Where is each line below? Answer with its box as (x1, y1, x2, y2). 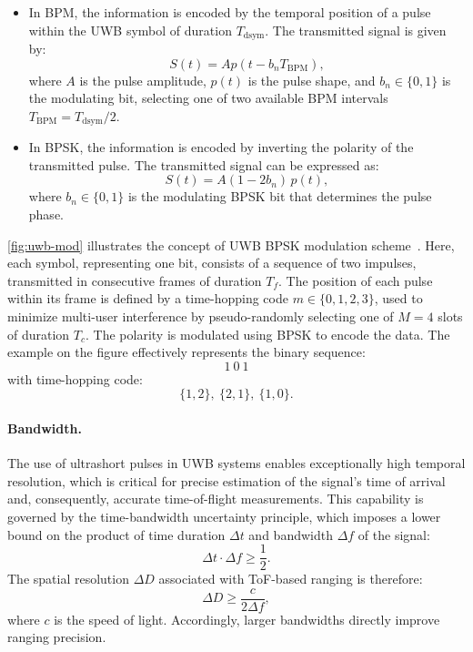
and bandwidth (248, 525, 333, 544)
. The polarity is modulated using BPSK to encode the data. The (86, 324, 450, 343)
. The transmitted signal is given (265, 20, 447, 39)
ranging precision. (7, 627, 106, 647)
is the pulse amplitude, (79, 70, 206, 89)
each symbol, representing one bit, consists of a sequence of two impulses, (7, 253, 417, 272)
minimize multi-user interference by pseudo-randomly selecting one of (7, 307, 394, 326)
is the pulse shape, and (247, 70, 376, 89)
